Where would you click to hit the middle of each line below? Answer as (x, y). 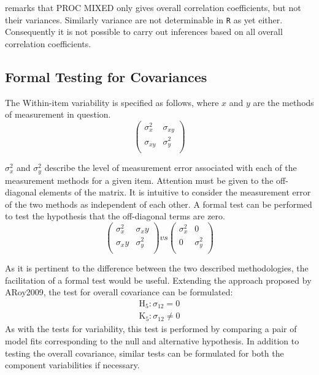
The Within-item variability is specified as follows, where (112, 102)
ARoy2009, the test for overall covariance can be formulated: (119, 292)
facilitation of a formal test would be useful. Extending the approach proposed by (158, 280)
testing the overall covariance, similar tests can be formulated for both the (144, 353)
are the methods (283, 102)
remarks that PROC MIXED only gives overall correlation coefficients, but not (153, 7)
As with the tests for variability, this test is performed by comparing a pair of (151, 329)
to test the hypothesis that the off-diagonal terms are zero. (115, 216)
